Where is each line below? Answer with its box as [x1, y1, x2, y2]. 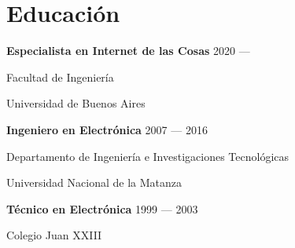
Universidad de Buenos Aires [6, 95, 146, 111]
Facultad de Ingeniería [6, 68, 114, 85]
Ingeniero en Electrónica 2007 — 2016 [6, 121, 208, 137]
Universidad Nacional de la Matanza [6, 174, 182, 191]
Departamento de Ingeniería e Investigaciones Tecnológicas [6, 148, 289, 164]
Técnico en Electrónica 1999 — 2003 [6, 200, 198, 217]
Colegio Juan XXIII [6, 227, 102, 243]
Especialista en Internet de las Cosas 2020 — [6, 42, 250, 59]
